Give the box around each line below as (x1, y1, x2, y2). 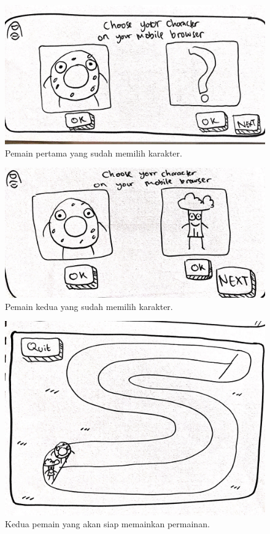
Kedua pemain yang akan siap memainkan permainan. (5, 517, 210, 530)
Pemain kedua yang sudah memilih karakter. (5, 300, 173, 312)
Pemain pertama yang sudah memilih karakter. (5, 146, 182, 159)
